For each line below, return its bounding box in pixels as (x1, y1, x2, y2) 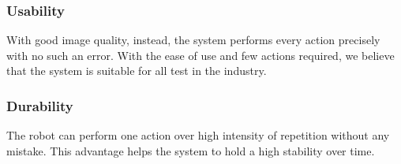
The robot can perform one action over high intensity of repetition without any (6, 127, 390, 143)
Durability (6, 95, 73, 115)
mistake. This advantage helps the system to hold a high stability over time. (6, 142, 375, 158)
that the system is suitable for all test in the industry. (6, 62, 267, 79)
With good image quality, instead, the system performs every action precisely (6, 32, 380, 48)
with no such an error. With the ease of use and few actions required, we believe (6, 47, 395, 63)
